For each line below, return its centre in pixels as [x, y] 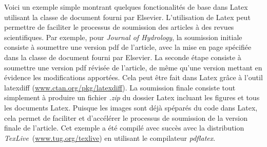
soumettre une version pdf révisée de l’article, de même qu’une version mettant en [133, 67]
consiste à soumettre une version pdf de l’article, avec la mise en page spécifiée [128, 47]
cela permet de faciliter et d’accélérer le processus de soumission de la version [126, 117]
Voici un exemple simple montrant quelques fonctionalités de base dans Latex [126, 7]
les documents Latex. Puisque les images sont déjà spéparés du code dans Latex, [131, 107]
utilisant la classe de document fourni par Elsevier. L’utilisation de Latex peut [127, 17]
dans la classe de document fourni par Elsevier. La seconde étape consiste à [123, 57]
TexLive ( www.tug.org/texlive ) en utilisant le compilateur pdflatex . [110, 137]
